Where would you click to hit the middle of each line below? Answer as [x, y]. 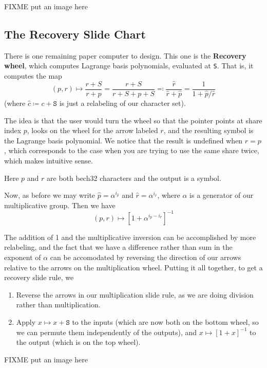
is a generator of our [222, 195]
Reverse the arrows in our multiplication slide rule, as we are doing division [135, 294]
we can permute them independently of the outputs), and [107, 332]
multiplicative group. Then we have [60, 205]
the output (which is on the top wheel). [78, 342]
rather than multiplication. [58, 305]
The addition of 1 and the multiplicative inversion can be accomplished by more [130, 237]
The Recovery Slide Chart [75, 34]
